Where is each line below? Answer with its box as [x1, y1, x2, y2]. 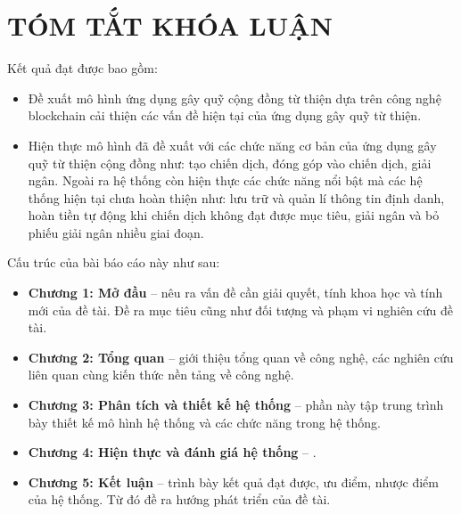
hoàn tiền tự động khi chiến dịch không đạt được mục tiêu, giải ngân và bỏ [28, 206, 440, 224]
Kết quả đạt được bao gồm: [7, 59, 158, 78]
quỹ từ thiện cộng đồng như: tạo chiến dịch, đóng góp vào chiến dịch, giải [28, 153, 432, 172]
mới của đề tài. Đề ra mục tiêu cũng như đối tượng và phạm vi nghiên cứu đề [28, 300, 454, 319]
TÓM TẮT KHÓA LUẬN [7, 7, 333, 44]
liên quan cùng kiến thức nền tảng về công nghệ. [28, 365, 294, 384]
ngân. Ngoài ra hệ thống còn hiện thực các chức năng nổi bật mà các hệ [28, 171, 423, 190]
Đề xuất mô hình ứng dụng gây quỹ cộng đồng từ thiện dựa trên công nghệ [28, 88, 441, 107]
